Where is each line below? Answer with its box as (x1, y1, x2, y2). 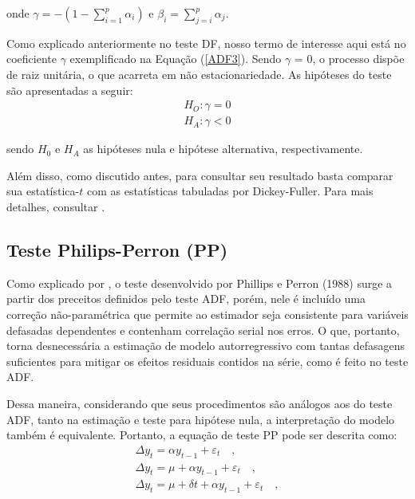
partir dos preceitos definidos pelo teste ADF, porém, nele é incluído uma (6, 290, 366, 307)
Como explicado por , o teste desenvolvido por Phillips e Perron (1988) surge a (6, 274, 393, 291)
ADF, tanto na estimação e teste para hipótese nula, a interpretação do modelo (6, 411, 395, 427)
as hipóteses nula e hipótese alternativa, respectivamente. (83, 140, 363, 157)
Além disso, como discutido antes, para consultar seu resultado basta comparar (6, 167, 393, 183)
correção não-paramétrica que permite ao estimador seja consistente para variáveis (6, 306, 409, 322)
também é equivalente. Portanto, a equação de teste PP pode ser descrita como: (6, 426, 397, 443)
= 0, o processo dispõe (294, 50, 405, 67)
